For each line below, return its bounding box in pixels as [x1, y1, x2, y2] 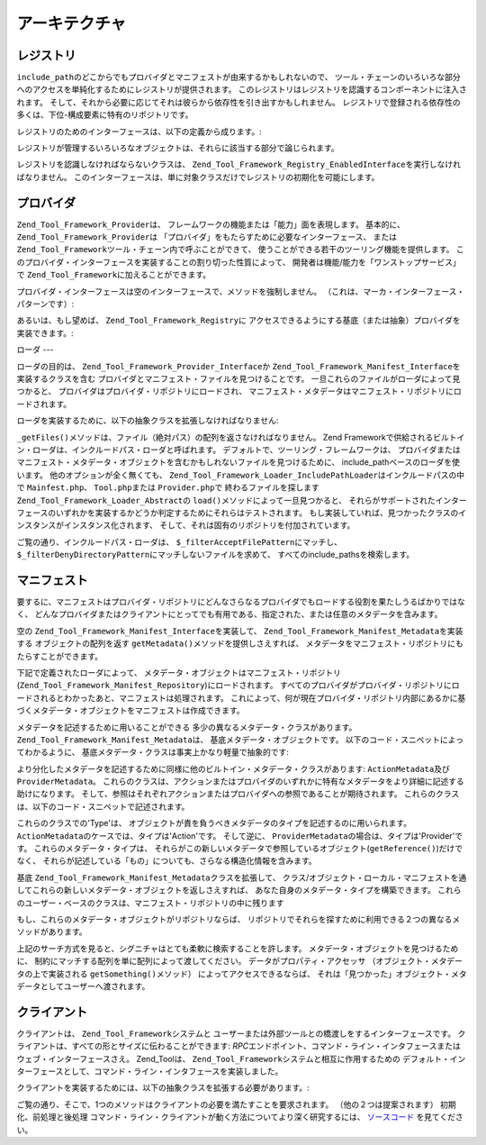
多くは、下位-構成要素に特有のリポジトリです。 [16, 109, 193, 121]
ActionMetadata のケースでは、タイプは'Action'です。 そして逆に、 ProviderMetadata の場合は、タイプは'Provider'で [16, 830, 463, 841]
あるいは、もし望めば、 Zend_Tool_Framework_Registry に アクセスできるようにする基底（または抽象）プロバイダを [16, 315, 461, 326]
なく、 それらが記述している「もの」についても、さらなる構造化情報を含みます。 [16, 856, 317, 867]
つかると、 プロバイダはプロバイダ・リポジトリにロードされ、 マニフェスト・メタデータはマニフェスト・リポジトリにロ [16, 386, 463, 396]
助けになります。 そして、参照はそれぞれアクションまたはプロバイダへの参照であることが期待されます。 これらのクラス [16, 788, 460, 799]
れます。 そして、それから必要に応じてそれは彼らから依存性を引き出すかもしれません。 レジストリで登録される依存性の [16, 96, 461, 107]
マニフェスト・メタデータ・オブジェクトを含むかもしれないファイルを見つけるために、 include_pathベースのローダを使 [16, 457, 461, 468]
